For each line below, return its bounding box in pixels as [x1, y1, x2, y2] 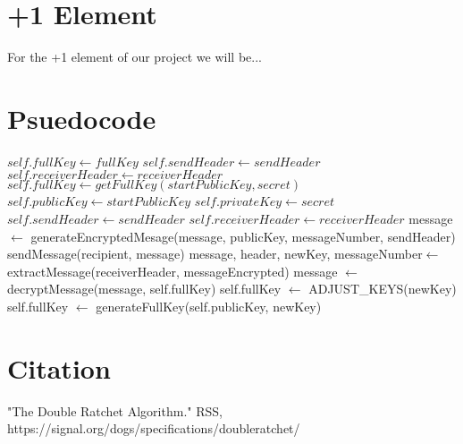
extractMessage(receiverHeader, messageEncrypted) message [7, 261, 338, 280]
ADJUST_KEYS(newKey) [308, 279, 457, 298]
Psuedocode [7, 99, 156, 136]
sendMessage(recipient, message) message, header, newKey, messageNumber [7, 244, 423, 263]
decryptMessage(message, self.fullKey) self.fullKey [7, 279, 282, 298]
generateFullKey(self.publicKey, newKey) [96, 297, 322, 315]
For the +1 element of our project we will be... [7, 47, 262, 66]
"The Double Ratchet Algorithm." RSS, [7, 401, 223, 420]
